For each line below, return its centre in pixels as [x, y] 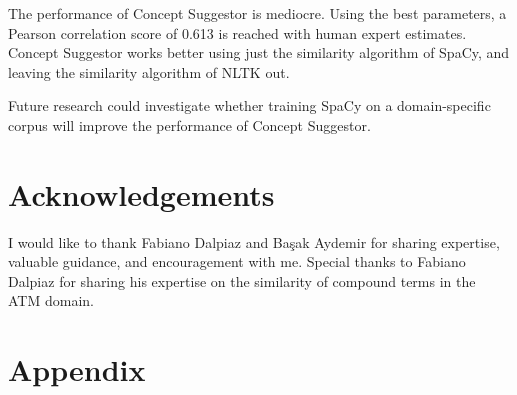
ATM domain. [51, 300]
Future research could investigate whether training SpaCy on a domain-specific [249, 105]
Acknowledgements [141, 193]
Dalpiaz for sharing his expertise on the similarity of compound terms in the [242, 280]
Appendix [77, 369]
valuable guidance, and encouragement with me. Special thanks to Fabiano [237, 261]
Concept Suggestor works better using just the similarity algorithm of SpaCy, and [259, 52]
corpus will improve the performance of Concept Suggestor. [189, 124]
